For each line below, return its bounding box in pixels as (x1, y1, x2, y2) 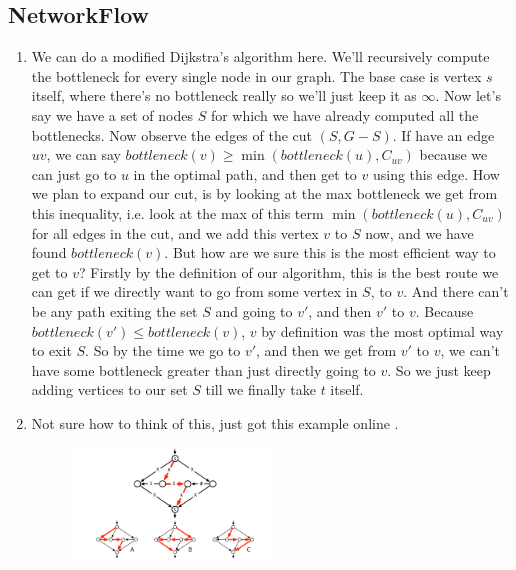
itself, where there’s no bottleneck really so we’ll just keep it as (31, 85, 417, 106)
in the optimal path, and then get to (133, 163, 357, 184)
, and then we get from (256, 340, 397, 361)
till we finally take (205, 379, 316, 400)
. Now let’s (435, 85, 501, 106)
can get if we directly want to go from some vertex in (31, 281, 358, 302)
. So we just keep (387, 359, 491, 380)
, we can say (46, 144, 121, 165)
